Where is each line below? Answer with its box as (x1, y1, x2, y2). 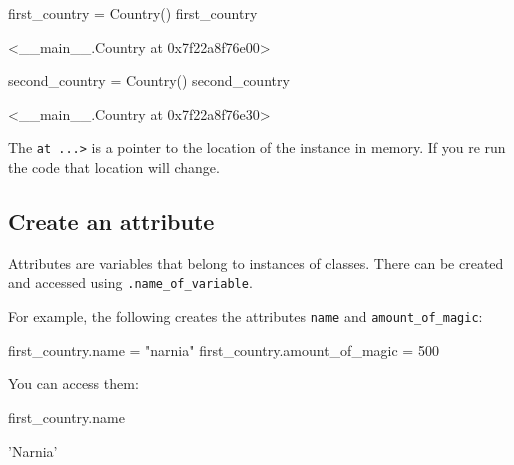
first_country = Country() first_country (8, 3, 258, 23)
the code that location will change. (8, 157, 220, 178)
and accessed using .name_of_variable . (8, 272, 253, 293)
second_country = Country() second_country (8, 70, 290, 91)
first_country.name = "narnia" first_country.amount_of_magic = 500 (8, 339, 439, 360)
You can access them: (8, 373, 139, 394)
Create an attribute (8, 206, 215, 237)
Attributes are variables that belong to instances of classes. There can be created (8, 252, 504, 273)
